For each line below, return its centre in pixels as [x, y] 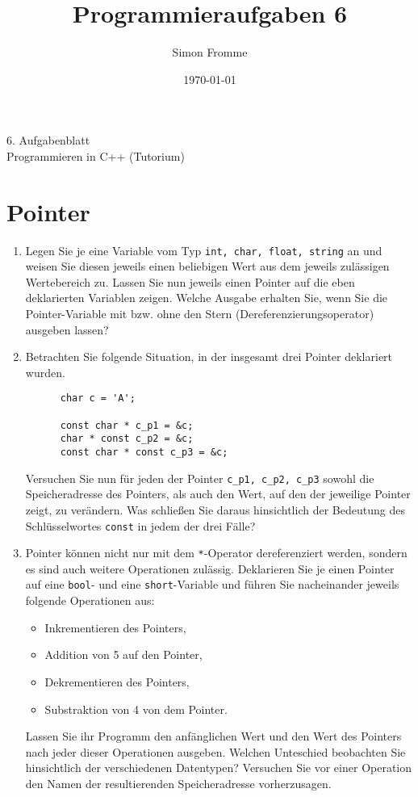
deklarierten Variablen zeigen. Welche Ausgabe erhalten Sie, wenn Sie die [207, 298]
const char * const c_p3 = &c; [144, 453]
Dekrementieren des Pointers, [117, 681]
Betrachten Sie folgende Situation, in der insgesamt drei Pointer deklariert [209, 357]
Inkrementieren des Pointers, [115, 627]
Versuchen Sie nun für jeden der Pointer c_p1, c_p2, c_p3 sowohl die [200, 478]
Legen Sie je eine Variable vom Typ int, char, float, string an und [204, 250]
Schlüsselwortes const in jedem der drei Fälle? [140, 525]
